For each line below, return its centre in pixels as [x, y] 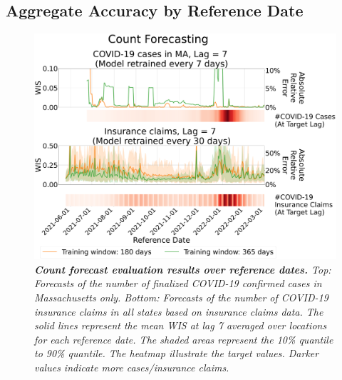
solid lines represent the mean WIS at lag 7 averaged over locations [181, 325]
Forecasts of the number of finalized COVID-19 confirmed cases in [178, 283]
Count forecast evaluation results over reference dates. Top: [183, 269]
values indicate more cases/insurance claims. [132, 367]
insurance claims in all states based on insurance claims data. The [179, 311]
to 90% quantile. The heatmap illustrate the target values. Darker [177, 353]
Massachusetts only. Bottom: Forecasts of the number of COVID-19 [181, 297]
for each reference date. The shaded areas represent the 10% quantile [184, 339]
